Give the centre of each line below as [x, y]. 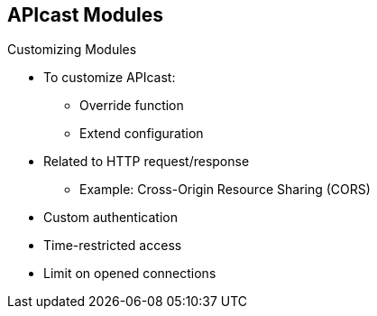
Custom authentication [110, 218]
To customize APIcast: [110, 78]
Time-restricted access [113, 246]
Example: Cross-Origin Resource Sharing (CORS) [225, 190]
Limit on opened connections [130, 274]
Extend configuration [142, 134]
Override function [132, 106]
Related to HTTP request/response [147, 162]
